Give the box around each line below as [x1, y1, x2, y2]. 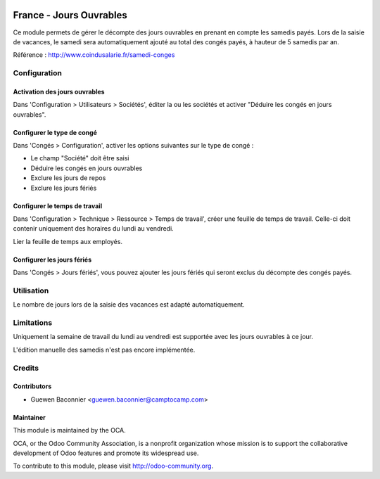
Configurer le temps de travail [13, 201, 102, 210]
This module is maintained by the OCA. [13, 426, 126, 435]
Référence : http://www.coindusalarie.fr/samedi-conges [13, 51, 175, 59]
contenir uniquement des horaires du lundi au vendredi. [13, 224, 174, 233]
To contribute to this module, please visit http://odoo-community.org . [13, 461, 214, 471]
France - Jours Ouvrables [13, 9, 128, 21]
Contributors [13, 382, 52, 390]
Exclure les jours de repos [30, 174, 106, 182]
